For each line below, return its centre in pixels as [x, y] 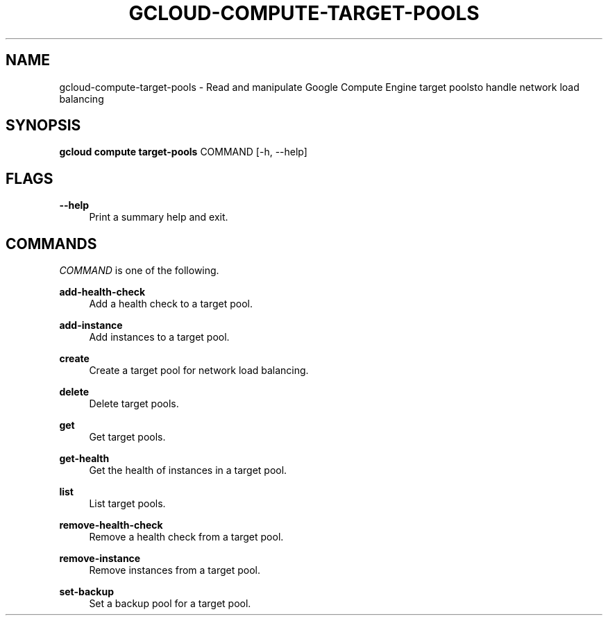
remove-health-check [111, 525]
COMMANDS [51, 244]
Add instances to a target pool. [159, 337]
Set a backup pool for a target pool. [170, 604]
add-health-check [102, 292]
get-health [84, 459]
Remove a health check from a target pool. [186, 537]
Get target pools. [127, 437]
